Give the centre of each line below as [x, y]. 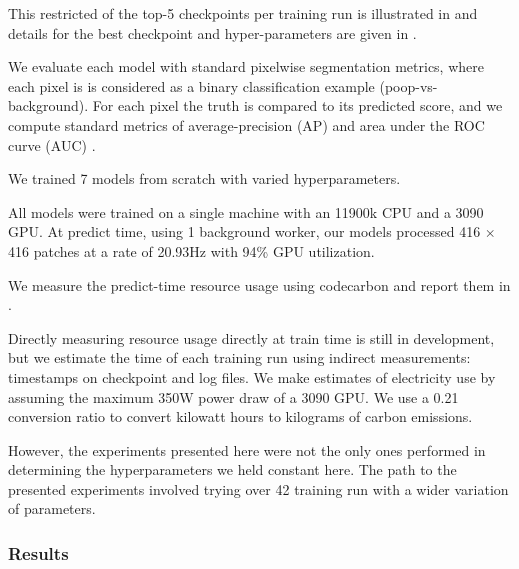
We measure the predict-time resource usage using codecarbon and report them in [259, 284]
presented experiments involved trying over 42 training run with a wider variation [258, 488]
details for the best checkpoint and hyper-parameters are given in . [212, 32]
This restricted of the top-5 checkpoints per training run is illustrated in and [243, 13]
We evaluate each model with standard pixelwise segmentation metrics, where [246, 66]
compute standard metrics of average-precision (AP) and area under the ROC [246, 124]
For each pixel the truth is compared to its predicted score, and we [297, 105]
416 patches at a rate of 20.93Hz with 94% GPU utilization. [191, 250]
